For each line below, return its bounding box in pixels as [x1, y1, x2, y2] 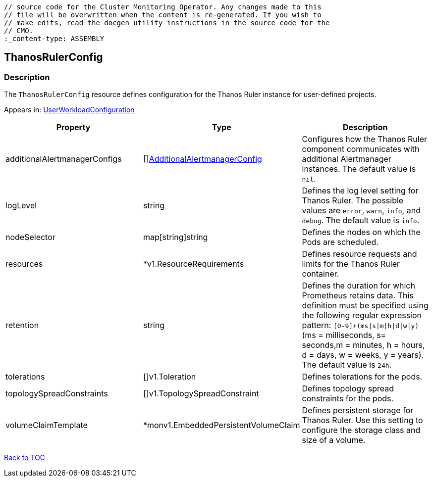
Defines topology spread [302, 384, 394, 394]
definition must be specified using [302, 300, 429, 311]
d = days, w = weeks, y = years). [302, 350, 424, 360]
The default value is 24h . [302, 360, 392, 370]
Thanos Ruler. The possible [302, 195, 404, 206]
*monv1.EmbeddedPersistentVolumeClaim [143, 420, 300, 431]
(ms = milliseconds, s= [302, 330, 386, 340]
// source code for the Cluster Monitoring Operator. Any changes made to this [4, 3, 322, 11]
